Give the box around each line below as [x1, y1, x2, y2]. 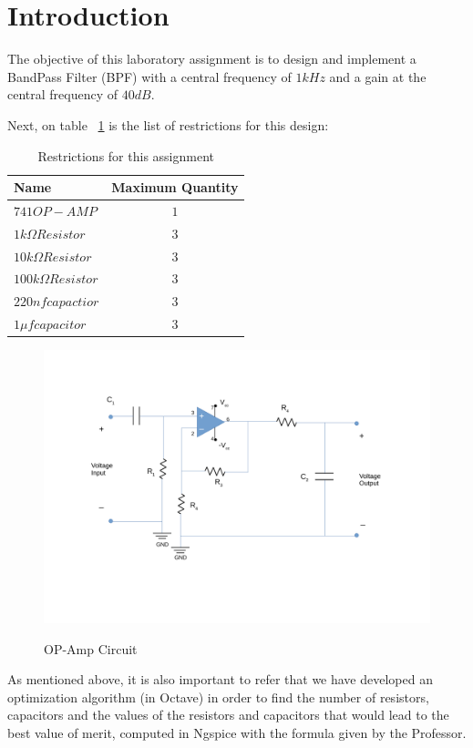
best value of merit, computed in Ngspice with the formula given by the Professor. [7, 723, 467, 742]
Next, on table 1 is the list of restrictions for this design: [7, 115, 329, 134]
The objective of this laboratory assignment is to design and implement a [7, 49, 416, 68]
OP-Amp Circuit [44, 639, 138, 658]
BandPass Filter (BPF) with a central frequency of [7, 67, 292, 86]
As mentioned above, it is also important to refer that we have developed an [7, 670, 433, 689]
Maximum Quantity [111, 178, 239, 197]
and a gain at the [329, 67, 427, 86]
